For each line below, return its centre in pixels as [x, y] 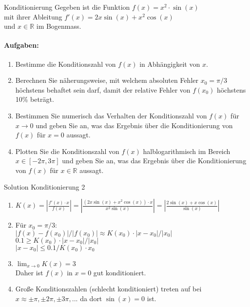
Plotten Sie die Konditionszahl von [67, 151]
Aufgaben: [21, 45]
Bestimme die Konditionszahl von [66, 64]
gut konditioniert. [120, 272]
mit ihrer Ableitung [33, 16]
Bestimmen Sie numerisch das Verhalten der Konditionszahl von [111, 115]
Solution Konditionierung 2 [45, 186]
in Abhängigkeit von [170, 64]
